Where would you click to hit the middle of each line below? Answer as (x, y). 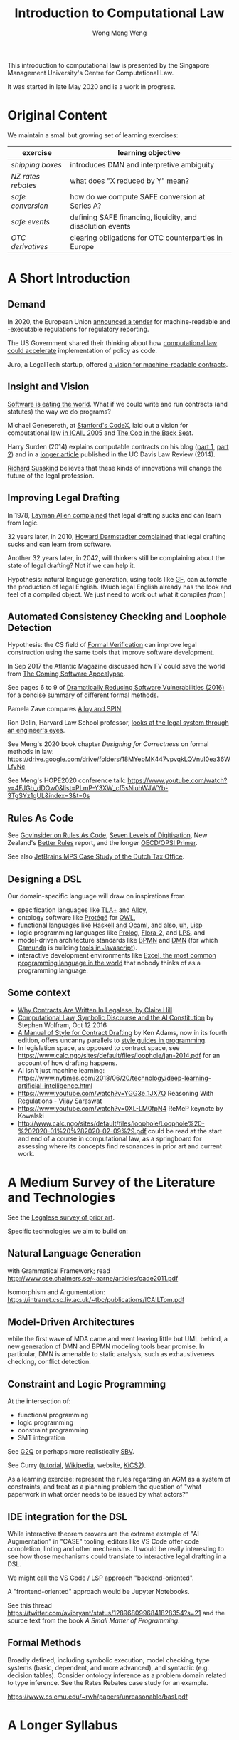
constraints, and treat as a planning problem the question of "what (105, 1487)
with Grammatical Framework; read (59, 1270)
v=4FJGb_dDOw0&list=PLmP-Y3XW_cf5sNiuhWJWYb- (88, 788)
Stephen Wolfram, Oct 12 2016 (62, 1025)
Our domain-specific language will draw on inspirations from (96, 896)
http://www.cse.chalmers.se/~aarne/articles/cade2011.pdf (93, 1278)
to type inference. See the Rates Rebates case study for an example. (108, 1682)
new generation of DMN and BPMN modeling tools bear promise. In (106, 1346)
